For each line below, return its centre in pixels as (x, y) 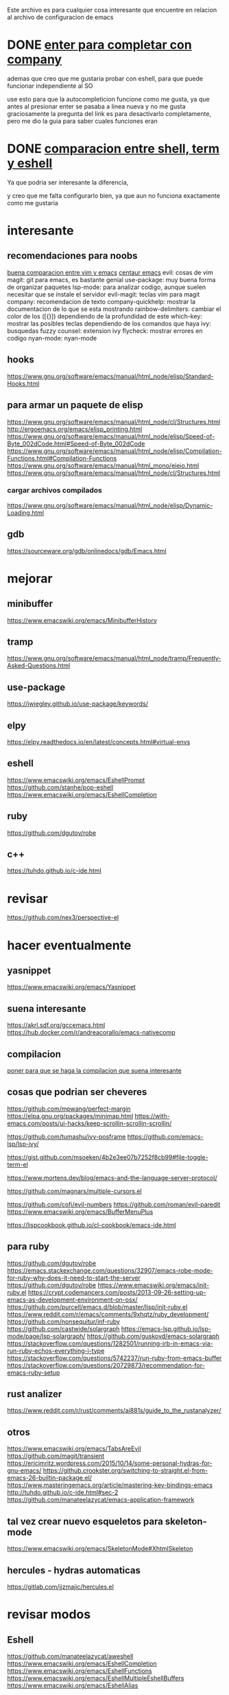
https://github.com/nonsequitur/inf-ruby (63, 1322)
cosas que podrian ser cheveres (77, 1092)
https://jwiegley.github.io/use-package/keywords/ (78, 704)
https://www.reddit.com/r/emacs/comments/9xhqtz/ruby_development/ (108, 1314)
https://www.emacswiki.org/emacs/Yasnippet (71, 987)
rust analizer (35, 1394)
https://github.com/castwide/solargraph (63, 1328)
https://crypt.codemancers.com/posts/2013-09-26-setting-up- (117, 1292)
